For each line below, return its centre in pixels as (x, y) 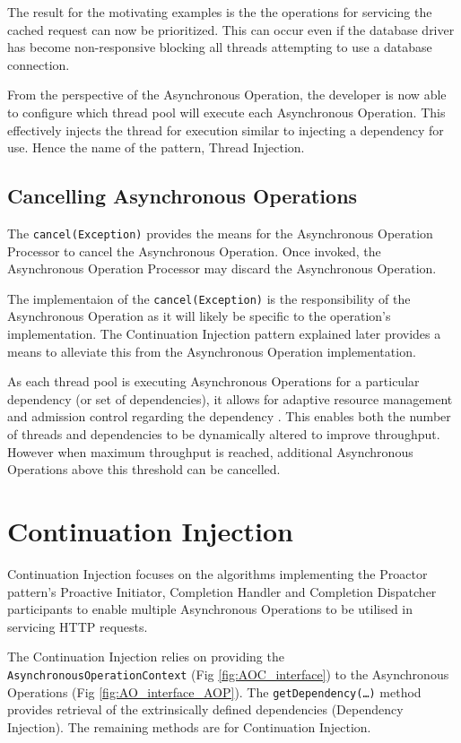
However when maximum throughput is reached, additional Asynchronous (210, 451)
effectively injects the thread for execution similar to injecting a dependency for (226, 130)
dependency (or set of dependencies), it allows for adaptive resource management (230, 398)
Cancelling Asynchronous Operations (183, 196)
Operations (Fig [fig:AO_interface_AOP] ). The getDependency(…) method (214, 691)
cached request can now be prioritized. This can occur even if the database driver (231, 29)
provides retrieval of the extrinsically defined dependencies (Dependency (205, 709)
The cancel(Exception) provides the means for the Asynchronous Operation (220, 233)
